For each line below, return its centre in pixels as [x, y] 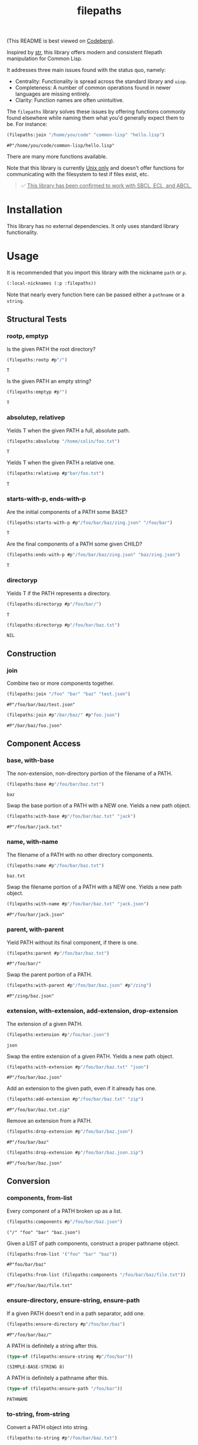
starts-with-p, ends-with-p [46, 499]
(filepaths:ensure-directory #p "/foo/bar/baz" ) [66, 1324]
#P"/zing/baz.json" [31, 996]
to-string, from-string [38, 1414]
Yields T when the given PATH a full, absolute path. [68, 430]
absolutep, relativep [36, 418]
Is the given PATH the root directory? [51, 349]
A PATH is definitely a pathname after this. [58, 1378]
